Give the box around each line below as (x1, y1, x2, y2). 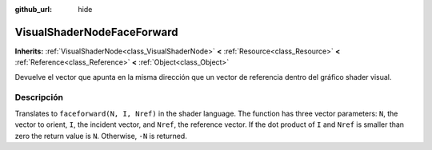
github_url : (14, 5, 52, 14)
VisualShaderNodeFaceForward (14, 25, 178, 39)
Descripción (14, 92, 64, 103)
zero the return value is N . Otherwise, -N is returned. (14, 131, 187, 140)
